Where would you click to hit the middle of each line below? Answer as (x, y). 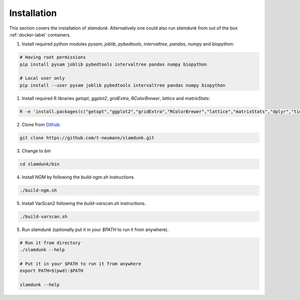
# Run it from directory (50, 243)
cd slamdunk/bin (40, 164)
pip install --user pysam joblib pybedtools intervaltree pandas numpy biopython (123, 85)
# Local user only (42, 78)
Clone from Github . (41, 124)
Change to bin (36, 150)
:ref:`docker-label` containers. (40, 34)
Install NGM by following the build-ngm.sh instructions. (78, 177)
